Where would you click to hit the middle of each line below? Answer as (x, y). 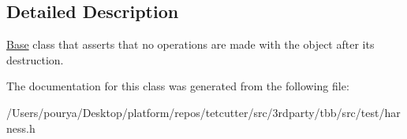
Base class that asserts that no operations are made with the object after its (190, 44)
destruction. (35, 59)
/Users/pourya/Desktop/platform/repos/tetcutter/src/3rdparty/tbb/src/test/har (203, 112)
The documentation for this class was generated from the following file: (178, 86)
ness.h (21, 128)
